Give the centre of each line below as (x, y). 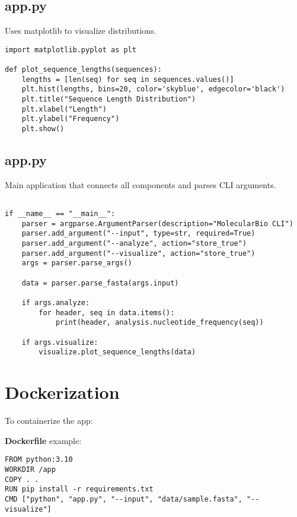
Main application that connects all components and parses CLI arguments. (140, 184)
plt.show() (43, 129)
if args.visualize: (60, 342)
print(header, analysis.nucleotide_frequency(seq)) (159, 323)
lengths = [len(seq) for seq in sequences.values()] (128, 79)
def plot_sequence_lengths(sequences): (83, 70)
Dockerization (62, 392)
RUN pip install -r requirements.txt (79, 489)
